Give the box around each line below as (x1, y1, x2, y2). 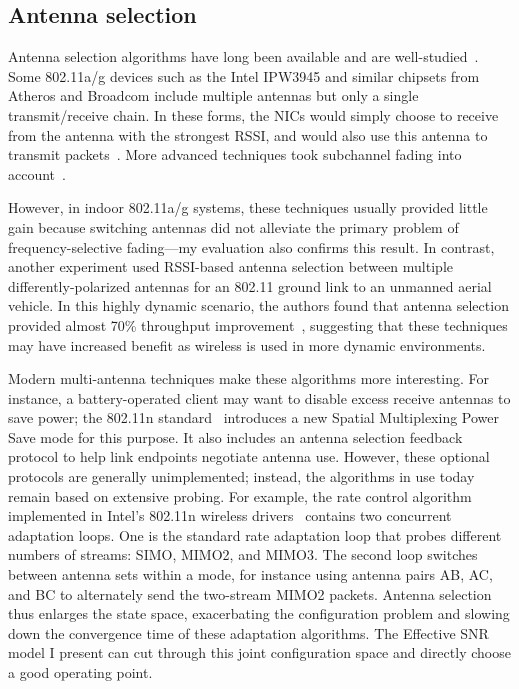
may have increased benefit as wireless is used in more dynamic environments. (8, 334, 486, 355)
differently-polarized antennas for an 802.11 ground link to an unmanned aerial (8, 275, 492, 296)
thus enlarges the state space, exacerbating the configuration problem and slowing (8, 603, 510, 624)
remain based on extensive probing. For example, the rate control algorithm (8, 485, 472, 506)
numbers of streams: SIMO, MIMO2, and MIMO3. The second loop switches (8, 544, 478, 565)
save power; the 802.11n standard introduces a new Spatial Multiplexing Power (8, 407, 500, 428)
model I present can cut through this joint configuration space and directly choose (8, 642, 511, 663)
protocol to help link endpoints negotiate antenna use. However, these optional (8, 446, 490, 467)
